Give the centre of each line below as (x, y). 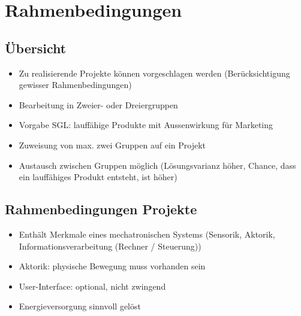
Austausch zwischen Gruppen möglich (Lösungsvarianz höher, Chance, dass (157, 165)
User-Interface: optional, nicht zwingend (92, 286)
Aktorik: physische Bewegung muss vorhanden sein (112, 266)
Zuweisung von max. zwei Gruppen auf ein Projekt (112, 145)
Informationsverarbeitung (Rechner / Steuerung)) (110, 246)
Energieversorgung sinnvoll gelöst (80, 306)
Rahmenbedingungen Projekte (101, 209)
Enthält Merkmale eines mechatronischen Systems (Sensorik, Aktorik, (147, 234)
